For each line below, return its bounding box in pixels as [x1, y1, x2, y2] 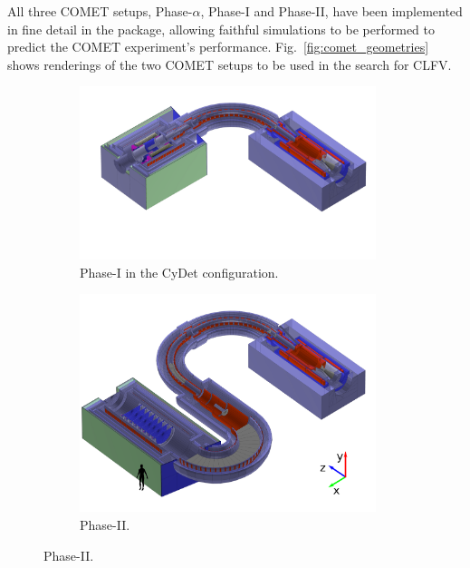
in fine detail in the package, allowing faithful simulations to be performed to [7, 19, 435, 38]
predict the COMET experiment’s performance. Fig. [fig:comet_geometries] [7, 37, 429, 56]
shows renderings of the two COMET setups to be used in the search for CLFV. [7, 54, 452, 73]
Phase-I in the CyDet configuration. [80, 262, 279, 281]
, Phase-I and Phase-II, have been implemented [200, 2, 463, 20]
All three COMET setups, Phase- [7, 2, 193, 20]
